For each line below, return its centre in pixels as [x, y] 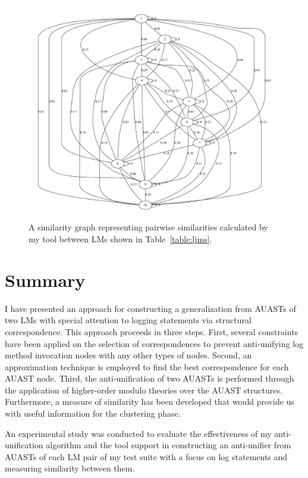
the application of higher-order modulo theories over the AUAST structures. [144, 390]
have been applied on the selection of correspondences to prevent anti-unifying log [154, 343]
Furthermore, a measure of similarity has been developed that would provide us [150, 402]
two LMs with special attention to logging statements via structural [128, 320]
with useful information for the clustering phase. [93, 413]
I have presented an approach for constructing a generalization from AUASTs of [150, 308]
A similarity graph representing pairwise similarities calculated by [148, 227]
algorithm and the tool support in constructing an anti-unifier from [169, 445]
